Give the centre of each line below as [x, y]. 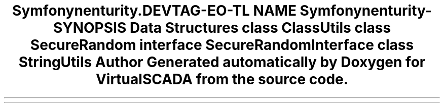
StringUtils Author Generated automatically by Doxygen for [222, 62]
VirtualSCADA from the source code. [222, 79]
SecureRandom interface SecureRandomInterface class [222, 45]
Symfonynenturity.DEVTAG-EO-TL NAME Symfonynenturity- [222, 11]
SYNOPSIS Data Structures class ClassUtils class [222, 28]
